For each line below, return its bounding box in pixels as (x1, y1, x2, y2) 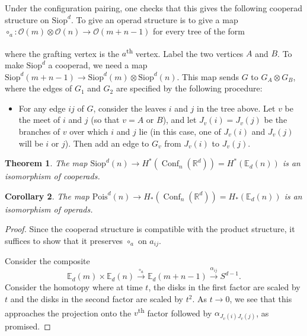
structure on (5, 13, 49, 26)
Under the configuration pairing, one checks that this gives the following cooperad (5, 2, 303, 14)
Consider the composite (5, 255, 90, 267)
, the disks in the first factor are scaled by (148, 281, 300, 293)
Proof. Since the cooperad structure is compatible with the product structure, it (5, 223, 295, 235)
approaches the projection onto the (5, 306, 132, 319)
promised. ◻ (5, 320, 51, 332)
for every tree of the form (153, 25, 245, 37)
